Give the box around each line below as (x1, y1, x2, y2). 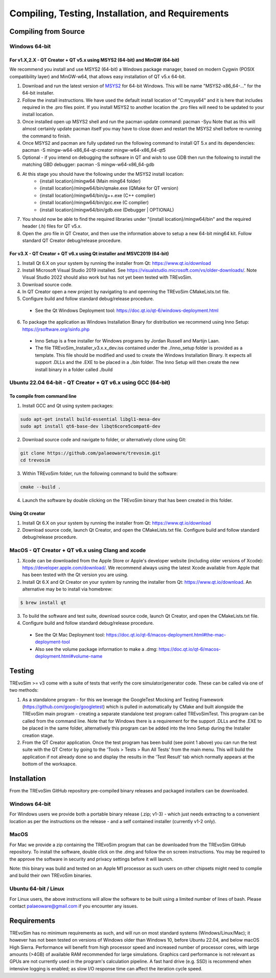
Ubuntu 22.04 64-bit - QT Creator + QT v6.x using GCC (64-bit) (9, 379, 171, 386)
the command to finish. (22, 133, 71, 139)
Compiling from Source (9, 27, 85, 36)
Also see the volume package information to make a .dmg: (35, 646, 158, 652)
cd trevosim (20, 458, 51, 463)
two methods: (9, 687, 38, 693)
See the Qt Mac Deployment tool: (35, 631, 105, 638)
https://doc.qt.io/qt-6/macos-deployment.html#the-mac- (105, 631, 226, 638)
